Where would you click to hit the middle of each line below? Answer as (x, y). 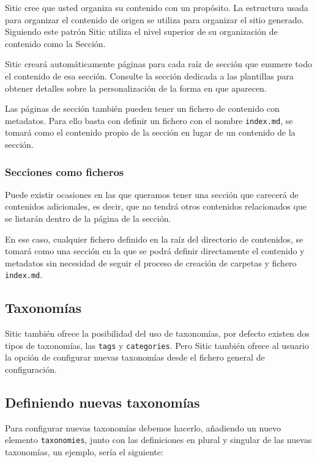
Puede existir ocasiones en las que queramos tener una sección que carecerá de (152, 194)
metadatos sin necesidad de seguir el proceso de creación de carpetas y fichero (151, 262)
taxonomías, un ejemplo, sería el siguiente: (84, 452)
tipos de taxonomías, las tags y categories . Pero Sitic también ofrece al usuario (157, 345)
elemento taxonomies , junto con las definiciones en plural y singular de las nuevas (158, 440)
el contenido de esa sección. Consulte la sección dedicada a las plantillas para (149, 75)
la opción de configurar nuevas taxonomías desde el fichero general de (135, 357)
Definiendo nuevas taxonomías (103, 402)
